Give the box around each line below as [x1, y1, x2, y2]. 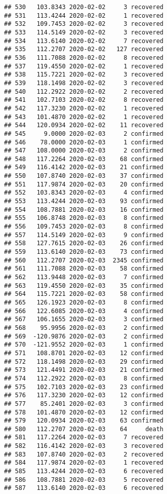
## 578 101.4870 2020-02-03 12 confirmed [4, 408, 163, 416]
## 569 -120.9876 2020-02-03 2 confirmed [4, 332, 163, 340]
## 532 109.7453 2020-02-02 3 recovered [4, 20, 163, 28]
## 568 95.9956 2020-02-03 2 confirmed [4, 324, 163, 331]
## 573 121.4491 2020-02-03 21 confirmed [4, 366, 163, 374]
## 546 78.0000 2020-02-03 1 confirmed [4, 138, 163, 146]
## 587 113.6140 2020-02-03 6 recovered [4, 484, 163, 492]
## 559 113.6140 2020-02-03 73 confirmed [4, 248, 163, 256]
